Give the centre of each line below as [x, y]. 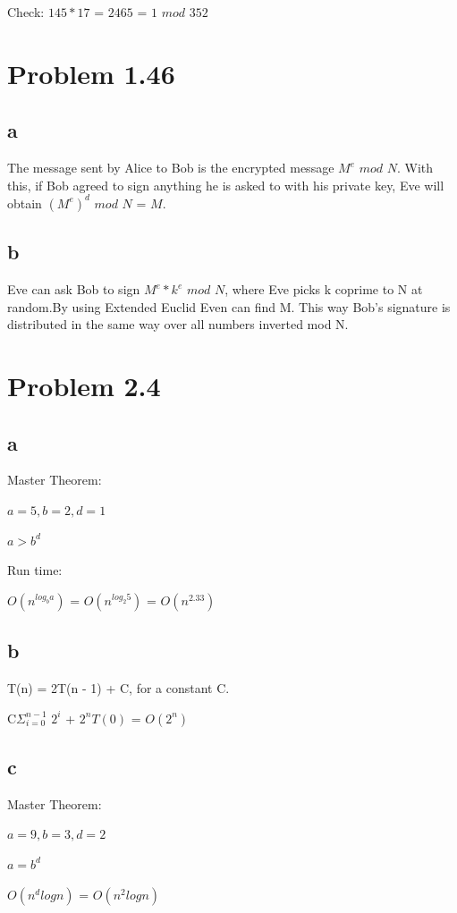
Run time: [35, 570]
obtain [25, 203]
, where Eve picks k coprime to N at [324, 289]
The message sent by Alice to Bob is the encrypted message [171, 168]
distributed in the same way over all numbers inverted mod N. [178, 324]
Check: [26, 12]
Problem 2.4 [84, 386]
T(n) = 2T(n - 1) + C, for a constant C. [118, 688]
